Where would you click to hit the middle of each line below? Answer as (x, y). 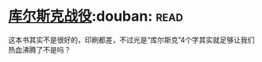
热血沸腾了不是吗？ (40, 49)
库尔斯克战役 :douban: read (96, 16)
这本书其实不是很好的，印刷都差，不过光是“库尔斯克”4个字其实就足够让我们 (132, 40)
